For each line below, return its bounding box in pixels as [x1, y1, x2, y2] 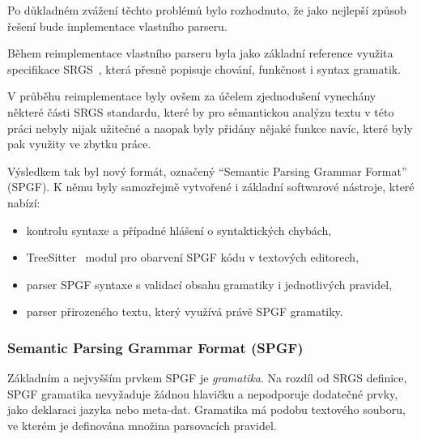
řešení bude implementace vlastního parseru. [7, 17, 228, 34]
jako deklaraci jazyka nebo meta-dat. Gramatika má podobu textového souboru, [7, 401, 406, 418]
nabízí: [7, 194, 40, 211]
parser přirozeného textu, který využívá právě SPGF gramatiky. [26, 303, 343, 320]
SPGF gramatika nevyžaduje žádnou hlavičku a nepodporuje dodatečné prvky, [7, 385, 398, 402]
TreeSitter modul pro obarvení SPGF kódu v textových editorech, [26, 249, 359, 266]
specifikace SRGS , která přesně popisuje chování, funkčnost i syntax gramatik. [7, 60, 402, 77]
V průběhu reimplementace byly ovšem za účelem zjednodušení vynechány [7, 87, 376, 104]
